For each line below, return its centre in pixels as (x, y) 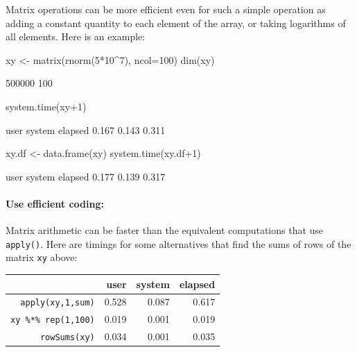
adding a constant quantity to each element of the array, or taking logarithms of (176, 23)
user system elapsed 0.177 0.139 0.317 (86, 176)
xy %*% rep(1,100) (53, 320)
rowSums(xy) (67, 338)
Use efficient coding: (55, 203)
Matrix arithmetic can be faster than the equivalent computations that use (165, 230)
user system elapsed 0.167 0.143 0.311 (86, 129)
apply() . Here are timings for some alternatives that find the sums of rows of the (178, 243)
